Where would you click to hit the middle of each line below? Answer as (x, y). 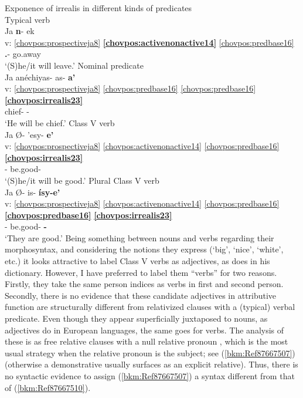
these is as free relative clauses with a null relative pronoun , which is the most (147, 341)
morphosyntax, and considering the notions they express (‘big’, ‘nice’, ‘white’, (144, 249)
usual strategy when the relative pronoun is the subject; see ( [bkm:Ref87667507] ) (150, 353)
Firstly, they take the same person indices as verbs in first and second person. (144, 284)
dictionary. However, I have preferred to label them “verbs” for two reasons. (141, 272)
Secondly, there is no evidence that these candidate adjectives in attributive (141, 295)
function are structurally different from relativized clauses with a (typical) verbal (150, 307)
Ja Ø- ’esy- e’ (29, 134)
